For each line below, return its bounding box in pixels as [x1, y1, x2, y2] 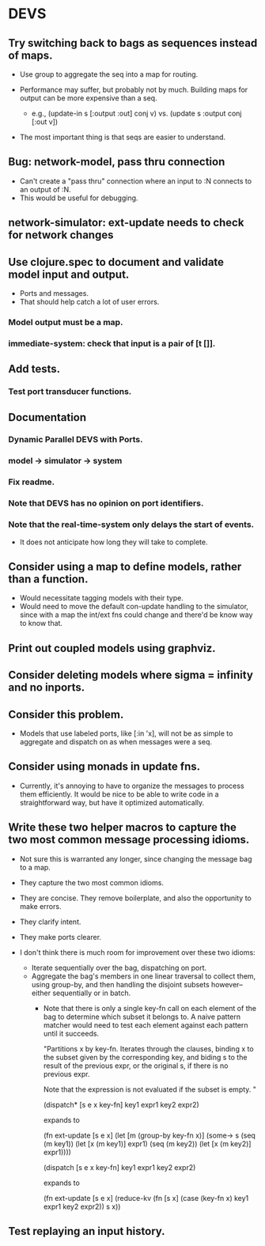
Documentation [8, 411, 87, 424]
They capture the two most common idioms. [19, 877, 165, 887]
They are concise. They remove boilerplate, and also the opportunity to [19, 893, 252, 903]
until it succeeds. [43, 1028, 100, 1038]
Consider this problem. [8, 707, 124, 721]
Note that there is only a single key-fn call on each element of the [43, 1003, 257, 1013]
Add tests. [8, 362, 61, 376]
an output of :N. [19, 184, 71, 194]
